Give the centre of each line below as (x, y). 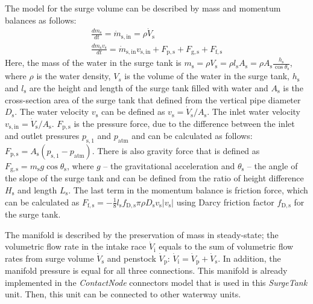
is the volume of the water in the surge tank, (207, 76)
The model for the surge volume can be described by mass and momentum (143, 8)
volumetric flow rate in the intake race (76, 246)
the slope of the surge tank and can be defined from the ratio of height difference (154, 178)
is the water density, (74, 76)
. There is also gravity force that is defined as (176, 150)
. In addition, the (249, 258)
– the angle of (272, 165)
